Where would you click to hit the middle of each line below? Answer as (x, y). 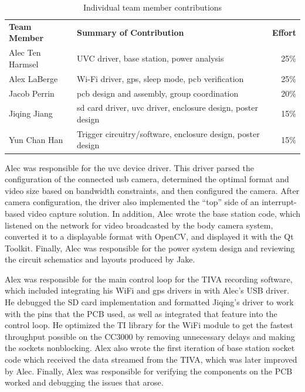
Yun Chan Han (36, 139)
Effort (284, 32)
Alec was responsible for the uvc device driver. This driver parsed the (129, 167)
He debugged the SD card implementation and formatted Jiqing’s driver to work (149, 302)
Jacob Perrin (32, 93)
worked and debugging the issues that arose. (84, 382)
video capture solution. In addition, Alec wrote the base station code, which (164, 213)
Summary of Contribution (130, 32)
